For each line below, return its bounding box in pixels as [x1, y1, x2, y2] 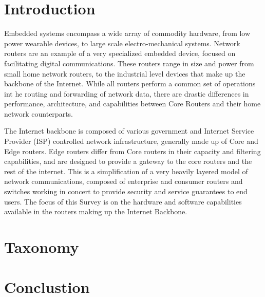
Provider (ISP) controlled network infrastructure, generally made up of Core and [4, 136, 258, 146]
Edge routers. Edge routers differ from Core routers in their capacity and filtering [4, 145, 261, 156]
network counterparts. [4, 108, 73, 119]
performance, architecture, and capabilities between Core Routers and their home [4, 98, 261, 109]
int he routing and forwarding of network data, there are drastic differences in [4, 88, 249, 99]
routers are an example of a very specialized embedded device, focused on [4, 48, 236, 59]
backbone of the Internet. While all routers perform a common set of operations [4, 78, 256, 89]
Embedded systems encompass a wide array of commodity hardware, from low [4, 28, 251, 39]
